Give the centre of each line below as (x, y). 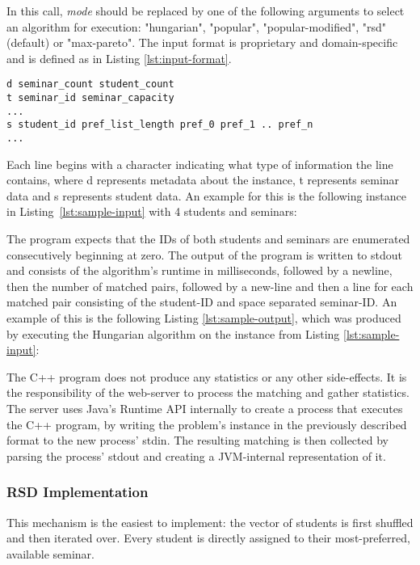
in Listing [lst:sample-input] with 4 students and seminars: (152, 211)
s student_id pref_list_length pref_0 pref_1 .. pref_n (160, 125)
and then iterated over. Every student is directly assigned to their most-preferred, (208, 538)
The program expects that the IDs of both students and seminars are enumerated (208, 239)
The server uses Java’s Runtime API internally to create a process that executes (205, 408)
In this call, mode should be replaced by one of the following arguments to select (206, 11)
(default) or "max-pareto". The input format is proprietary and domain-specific (202, 42)
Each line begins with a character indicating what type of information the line (200, 164)
